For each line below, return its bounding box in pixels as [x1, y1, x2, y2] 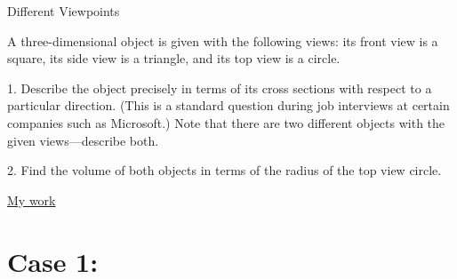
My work [7, 190, 56, 209]
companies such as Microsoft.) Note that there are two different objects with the [7, 113, 445, 132]
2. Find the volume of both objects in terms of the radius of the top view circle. [7, 161, 442, 179]
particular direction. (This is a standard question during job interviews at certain [7, 96, 450, 115]
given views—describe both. [7, 131, 159, 149]
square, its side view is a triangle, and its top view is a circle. [7, 49, 341, 68]
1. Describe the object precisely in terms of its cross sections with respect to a [7, 78, 432, 97]
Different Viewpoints [7, 2, 120, 20]
